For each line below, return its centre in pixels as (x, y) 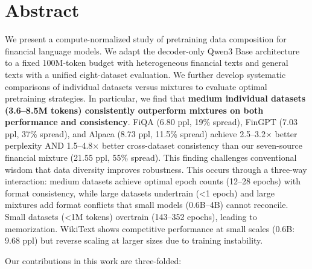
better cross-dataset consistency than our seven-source (202, 145)
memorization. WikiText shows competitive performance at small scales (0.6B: (150, 228)
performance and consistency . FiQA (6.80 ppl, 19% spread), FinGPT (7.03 (151, 122)
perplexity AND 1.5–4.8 (49, 145)
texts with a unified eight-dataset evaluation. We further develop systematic (145, 74)
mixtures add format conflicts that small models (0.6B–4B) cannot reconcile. (147, 205)
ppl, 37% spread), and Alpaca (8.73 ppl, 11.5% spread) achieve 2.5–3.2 (135, 133)
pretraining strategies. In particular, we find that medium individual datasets (155, 98)
